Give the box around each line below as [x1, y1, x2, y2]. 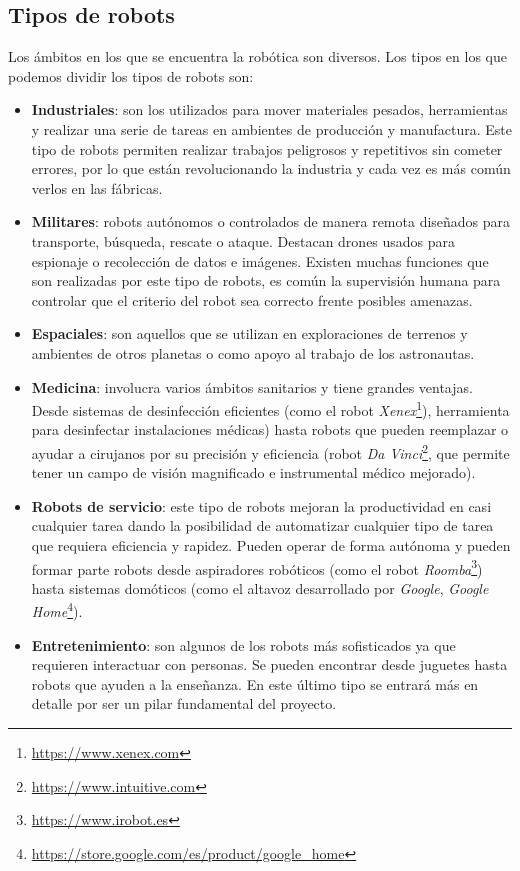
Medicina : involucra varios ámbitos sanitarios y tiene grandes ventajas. [31, 376, 473, 397]
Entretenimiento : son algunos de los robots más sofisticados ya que [31, 634, 456, 655]
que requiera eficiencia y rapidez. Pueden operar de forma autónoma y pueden [31, 534, 511, 555]
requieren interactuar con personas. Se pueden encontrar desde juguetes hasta [31, 654, 508, 675]
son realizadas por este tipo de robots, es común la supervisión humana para [31, 270, 501, 291]
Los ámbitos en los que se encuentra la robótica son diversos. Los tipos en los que [8, 46, 507, 67]
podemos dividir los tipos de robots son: [8, 65, 254, 86]
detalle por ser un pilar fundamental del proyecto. [31, 693, 337, 714]
